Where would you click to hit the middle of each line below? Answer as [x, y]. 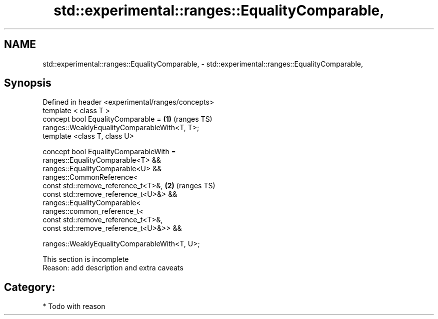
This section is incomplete [86, 259]
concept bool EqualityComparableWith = [109, 152]
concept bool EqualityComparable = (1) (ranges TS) [127, 119]
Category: [30, 287]
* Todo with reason [74, 306]
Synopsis [28, 83]
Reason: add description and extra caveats [113, 268]
